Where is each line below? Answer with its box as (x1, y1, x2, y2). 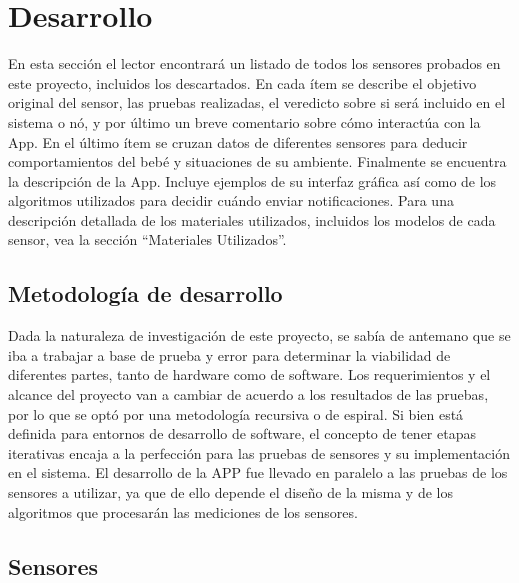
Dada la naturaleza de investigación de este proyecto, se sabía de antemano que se (8, 325, 511, 346)
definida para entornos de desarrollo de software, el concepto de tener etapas (8, 423, 476, 444)
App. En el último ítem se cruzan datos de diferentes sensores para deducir (8, 131, 468, 152)
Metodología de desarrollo (8, 278, 283, 309)
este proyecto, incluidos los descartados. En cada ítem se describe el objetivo (8, 72, 477, 93)
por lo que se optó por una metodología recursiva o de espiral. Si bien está (8, 403, 464, 424)
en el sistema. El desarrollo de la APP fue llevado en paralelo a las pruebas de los (8, 462, 508, 483)
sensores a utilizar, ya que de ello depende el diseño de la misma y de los (8, 482, 453, 503)
